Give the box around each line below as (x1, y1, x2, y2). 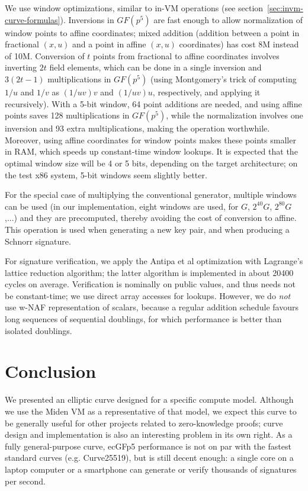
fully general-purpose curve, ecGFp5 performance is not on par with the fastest (5, 439, 291, 452)
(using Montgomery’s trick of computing (150, 72, 297, 85)
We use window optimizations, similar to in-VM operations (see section (5, 2, 264, 14)
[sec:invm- (267, 2, 303, 14)
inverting (5, 61, 37, 73)
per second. (5, 474, 46, 487)
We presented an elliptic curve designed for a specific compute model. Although (5, 393, 294, 406)
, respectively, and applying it (152, 85, 261, 98)
